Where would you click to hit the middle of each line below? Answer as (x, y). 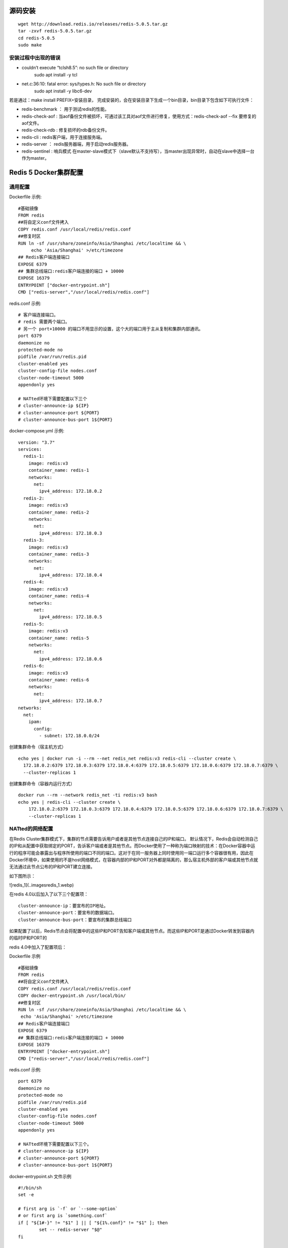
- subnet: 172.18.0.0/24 (69, 736)
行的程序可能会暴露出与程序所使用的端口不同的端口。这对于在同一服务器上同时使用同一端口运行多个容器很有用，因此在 (131, 853)
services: (30, 450)
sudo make (30, 45)
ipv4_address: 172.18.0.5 (71, 617)
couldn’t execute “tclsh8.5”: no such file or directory (75, 68)
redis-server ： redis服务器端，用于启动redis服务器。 (76, 144)
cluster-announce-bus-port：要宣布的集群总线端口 (75, 920)
